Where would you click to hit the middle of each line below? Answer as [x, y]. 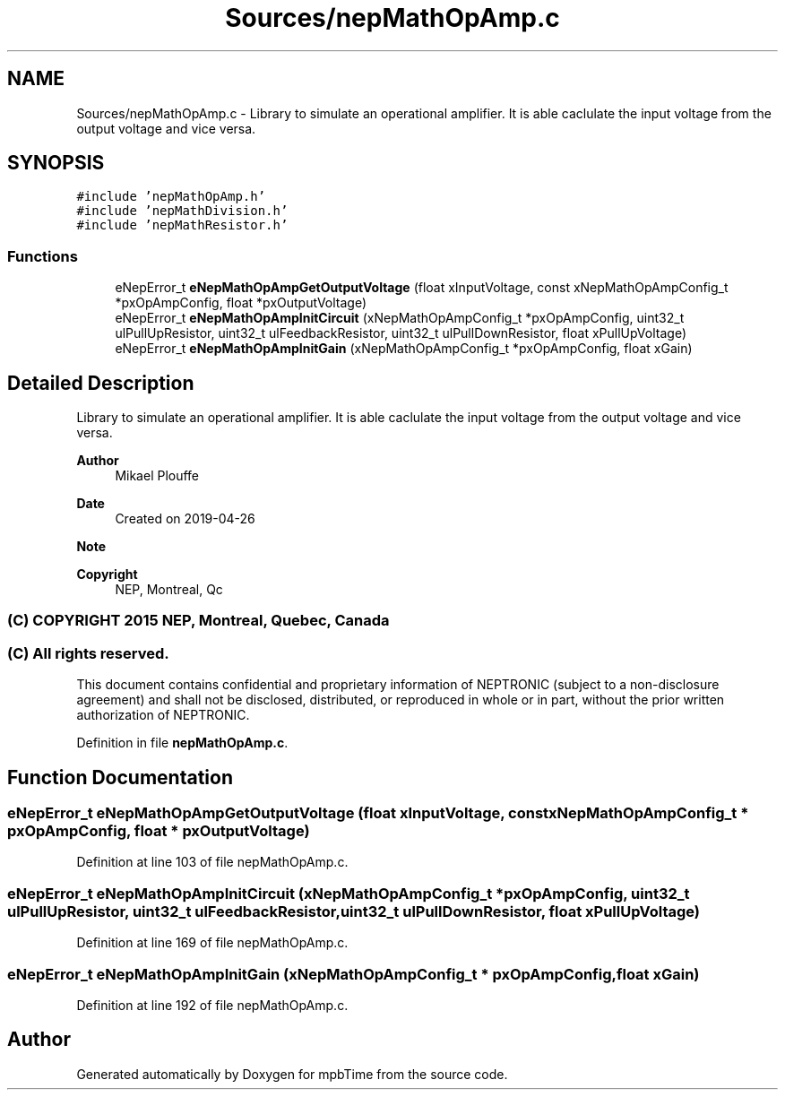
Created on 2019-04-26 [185, 519]
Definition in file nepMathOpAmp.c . [182, 743]
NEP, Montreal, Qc [169, 590]
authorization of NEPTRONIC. [163, 715]
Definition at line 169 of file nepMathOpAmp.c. [212, 943]
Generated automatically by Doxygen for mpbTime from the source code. [292, 1074]
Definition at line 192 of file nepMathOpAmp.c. [212, 1005]
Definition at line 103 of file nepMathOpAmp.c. [212, 862]
